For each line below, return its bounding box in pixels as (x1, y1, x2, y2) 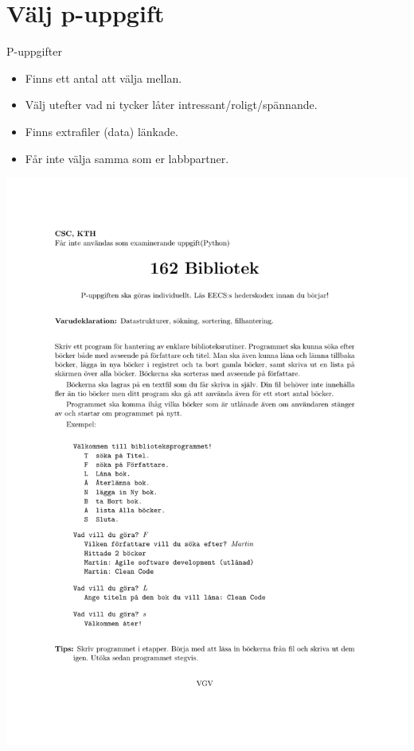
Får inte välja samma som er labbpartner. (25, 150, 229, 166)
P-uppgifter (6, 43, 62, 60)
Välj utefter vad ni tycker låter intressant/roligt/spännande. (25, 96, 318, 113)
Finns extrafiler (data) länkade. (25, 123, 178, 139)
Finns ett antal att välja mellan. (25, 69, 182, 86)
